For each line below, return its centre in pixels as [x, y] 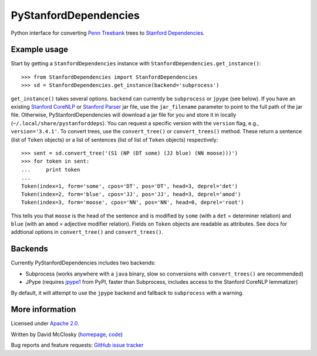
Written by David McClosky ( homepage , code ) [67, 334]
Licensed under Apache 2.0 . [45, 324]
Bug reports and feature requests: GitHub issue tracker [77, 345]
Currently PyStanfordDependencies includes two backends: [83, 263]
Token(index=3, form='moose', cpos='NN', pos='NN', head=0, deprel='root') [133, 202]
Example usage [40, 50]
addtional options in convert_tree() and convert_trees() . [87, 232]
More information [43, 309]
